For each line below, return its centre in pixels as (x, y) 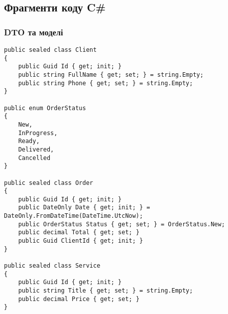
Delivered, (36, 149)
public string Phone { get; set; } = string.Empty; (106, 83)
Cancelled (34, 158)
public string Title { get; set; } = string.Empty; (106, 291)
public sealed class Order (49, 183)
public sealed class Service (52, 266)
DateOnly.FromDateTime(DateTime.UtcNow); (74, 216)
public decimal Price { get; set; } (79, 299)
